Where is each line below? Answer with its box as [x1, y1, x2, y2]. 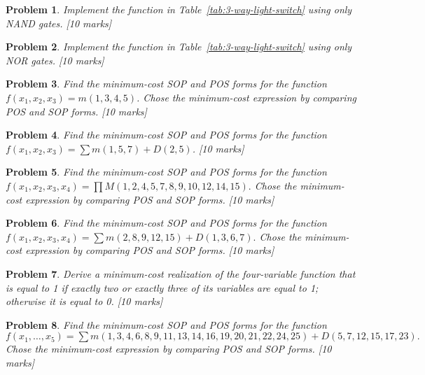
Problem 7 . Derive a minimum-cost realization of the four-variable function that [6, 266, 356, 281]
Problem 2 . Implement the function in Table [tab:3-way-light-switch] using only [6, 39, 352, 54]
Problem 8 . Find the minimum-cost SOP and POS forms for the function [6, 317, 327, 332]
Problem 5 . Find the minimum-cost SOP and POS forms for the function [6, 164, 327, 179]
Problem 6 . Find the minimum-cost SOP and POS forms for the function [6, 215, 327, 230]
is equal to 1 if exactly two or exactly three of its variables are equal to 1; [6, 280, 319, 295]
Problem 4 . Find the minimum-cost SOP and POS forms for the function [6, 127, 327, 142]
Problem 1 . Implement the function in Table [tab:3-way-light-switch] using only [6, 2, 352, 16]
